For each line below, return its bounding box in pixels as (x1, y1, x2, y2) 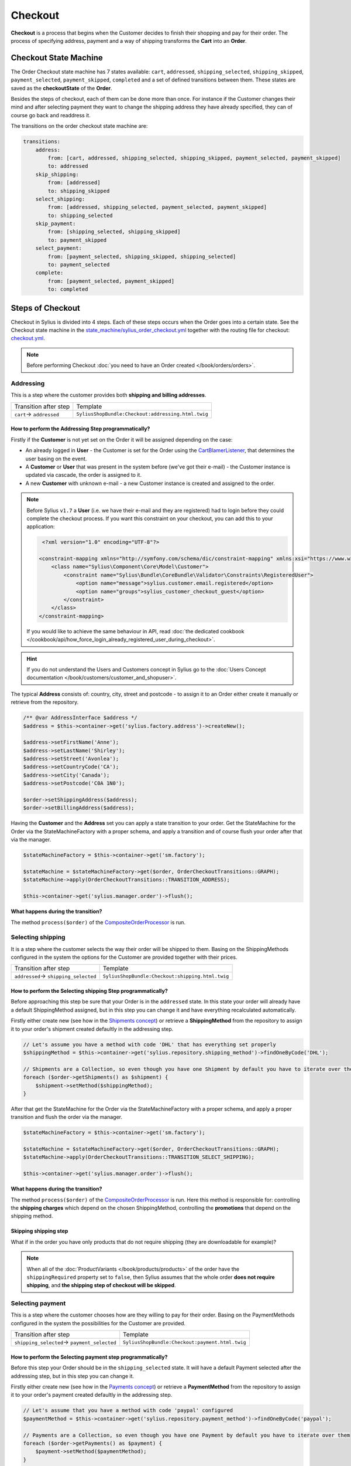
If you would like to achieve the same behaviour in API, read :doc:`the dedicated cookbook (26, 627, 245, 634)
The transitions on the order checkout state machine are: (11, 123, 148, 130)
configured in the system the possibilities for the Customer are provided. (11, 1319, 186, 1326)
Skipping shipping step (11, 1227, 68, 1234)
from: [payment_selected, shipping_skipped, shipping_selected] (47, 253, 236, 260)
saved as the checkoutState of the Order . (11, 84, 112, 91)
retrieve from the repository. (11, 698, 79, 706)
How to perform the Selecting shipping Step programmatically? (11, 987, 168, 995)
